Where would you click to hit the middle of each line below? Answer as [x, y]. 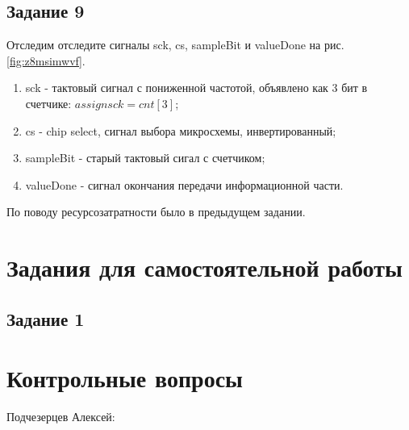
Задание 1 [46, 318]
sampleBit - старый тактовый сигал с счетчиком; [145, 158]
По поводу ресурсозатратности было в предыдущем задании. [156, 212]
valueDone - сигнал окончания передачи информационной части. [184, 184]
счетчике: [48, 103]
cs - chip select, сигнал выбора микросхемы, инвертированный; [181, 130]
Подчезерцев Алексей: [61, 417]
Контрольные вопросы [125, 378]
